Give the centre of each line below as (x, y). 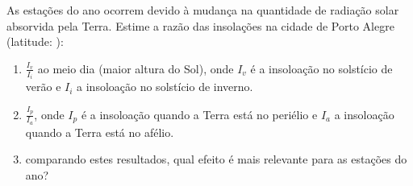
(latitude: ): (35, 41)
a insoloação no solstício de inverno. (165, 87)
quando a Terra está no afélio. (100, 132)
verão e (43, 87)
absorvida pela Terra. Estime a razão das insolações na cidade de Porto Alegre (200, 25)
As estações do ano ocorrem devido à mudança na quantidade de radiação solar (203, 10)
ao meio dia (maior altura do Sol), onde (136, 68)
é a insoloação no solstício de (321, 68)
